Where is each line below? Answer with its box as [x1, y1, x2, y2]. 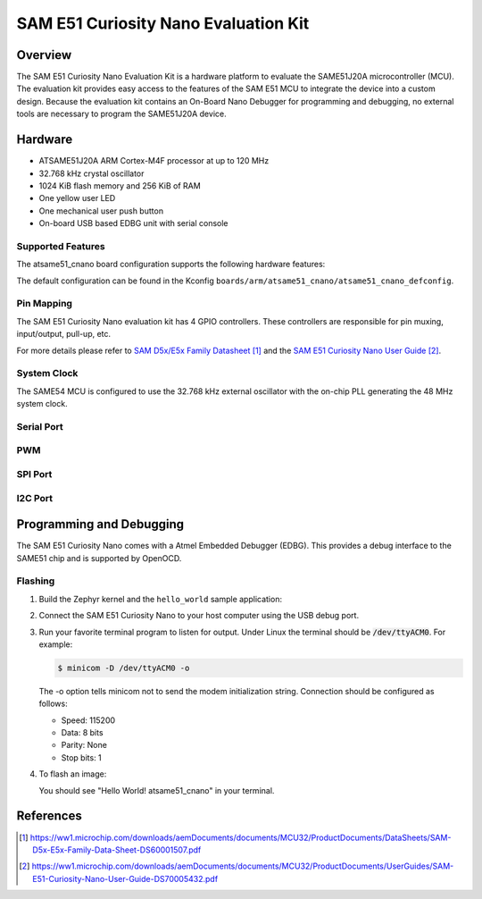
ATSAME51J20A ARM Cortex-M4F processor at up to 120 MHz [38, 155, 270, 166]
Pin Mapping [16, 298, 73, 310]
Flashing [16, 575, 55, 587]
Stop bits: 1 [61, 752, 102, 763]
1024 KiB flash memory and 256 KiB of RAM [38, 180, 201, 191]
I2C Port [16, 492, 54, 504]
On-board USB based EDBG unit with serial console [38, 218, 229, 229]
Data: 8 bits [61, 727, 104, 738]
